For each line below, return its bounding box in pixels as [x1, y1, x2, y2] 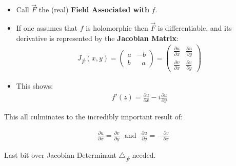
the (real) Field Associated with [38, 4, 149, 15]
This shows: [16, 80, 53, 91]
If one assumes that [16, 23, 78, 33]
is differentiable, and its [158, 23, 232, 33]
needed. [132, 149, 156, 160]
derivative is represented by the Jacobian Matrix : [16, 32, 179, 43]
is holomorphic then [86, 23, 148, 33]
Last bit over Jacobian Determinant [4, 149, 116, 160]
